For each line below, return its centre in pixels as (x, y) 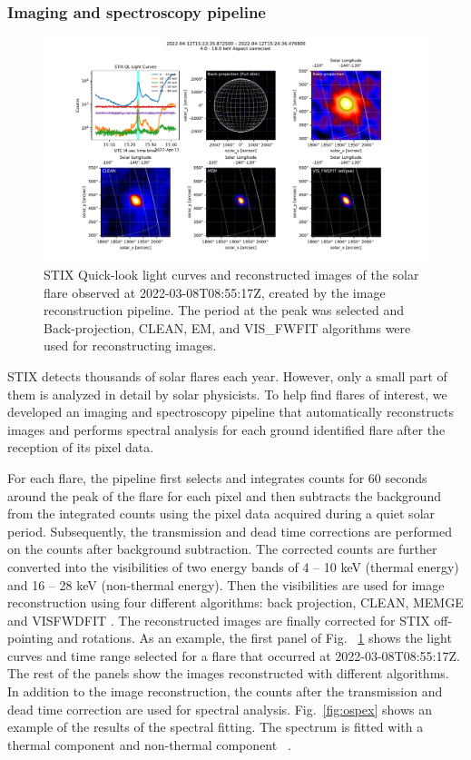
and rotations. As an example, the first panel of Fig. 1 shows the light (255, 638)
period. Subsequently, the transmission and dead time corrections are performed (230, 531)
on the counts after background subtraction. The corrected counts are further (222, 549)
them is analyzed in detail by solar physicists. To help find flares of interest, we (227, 394)
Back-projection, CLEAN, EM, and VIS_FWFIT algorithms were (227, 327)
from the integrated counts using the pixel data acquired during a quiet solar (221, 513)
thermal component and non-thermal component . (149, 744)
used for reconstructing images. (130, 345)
